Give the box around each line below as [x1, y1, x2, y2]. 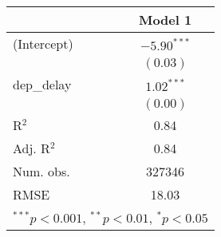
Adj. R [13, 139, 50, 157]
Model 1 [138, 10, 192, 29]
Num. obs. [13, 162, 70, 180]
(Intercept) [13, 34, 73, 53]
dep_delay [13, 75, 72, 93]
